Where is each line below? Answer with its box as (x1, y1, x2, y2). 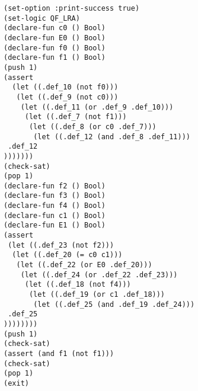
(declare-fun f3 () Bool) (4, 191, 106, 200)
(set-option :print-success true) (4, 4, 140, 12)
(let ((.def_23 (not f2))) (8, 241, 114, 249)
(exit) (4, 379, 29, 387)
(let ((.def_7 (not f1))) (24, 113, 127, 121)
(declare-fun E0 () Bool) (4, 33, 106, 42)
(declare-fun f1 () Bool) (4, 53, 106, 62)
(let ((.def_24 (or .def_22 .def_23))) (20, 270, 178, 279)
